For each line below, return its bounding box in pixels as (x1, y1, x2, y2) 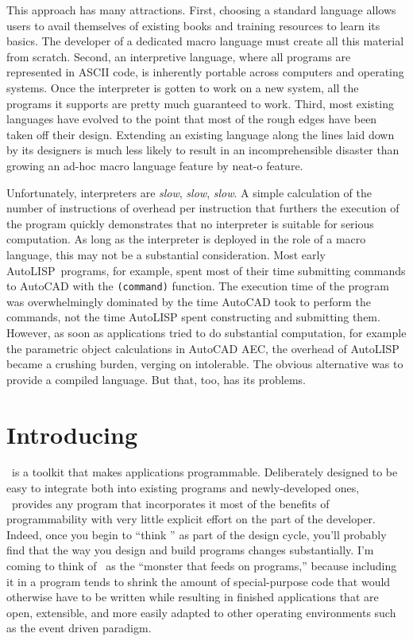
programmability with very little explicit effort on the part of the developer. (6, 511, 376, 527)
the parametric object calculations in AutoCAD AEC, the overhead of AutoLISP (6, 340, 399, 356)
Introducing (6, 418, 138, 450)
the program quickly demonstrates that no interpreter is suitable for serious (6, 215, 374, 231)
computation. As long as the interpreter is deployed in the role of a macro (6, 231, 366, 247)
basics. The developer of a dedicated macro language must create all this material (6, 33, 404, 49)
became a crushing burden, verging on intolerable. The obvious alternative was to (6, 355, 403, 372)
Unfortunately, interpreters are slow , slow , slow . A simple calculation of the (6, 184, 372, 200)
